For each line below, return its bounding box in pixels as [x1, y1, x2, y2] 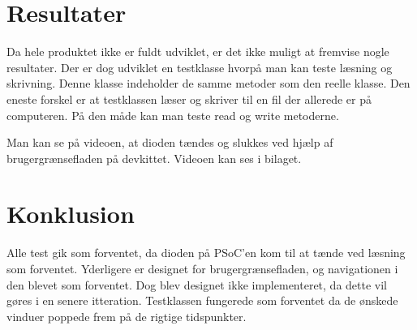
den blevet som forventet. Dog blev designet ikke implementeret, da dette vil [6, 276, 387, 293]
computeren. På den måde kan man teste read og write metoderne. [6, 106, 339, 123]
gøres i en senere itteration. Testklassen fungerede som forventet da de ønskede [6, 292, 398, 309]
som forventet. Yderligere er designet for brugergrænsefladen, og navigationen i [6, 260, 398, 276]
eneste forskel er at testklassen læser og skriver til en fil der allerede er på [6, 90, 372, 107]
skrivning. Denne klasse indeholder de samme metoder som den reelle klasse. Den [6, 75, 411, 92]
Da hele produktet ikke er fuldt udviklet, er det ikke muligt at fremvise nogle [6, 43, 389, 60]
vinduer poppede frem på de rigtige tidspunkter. [6, 307, 247, 324]
